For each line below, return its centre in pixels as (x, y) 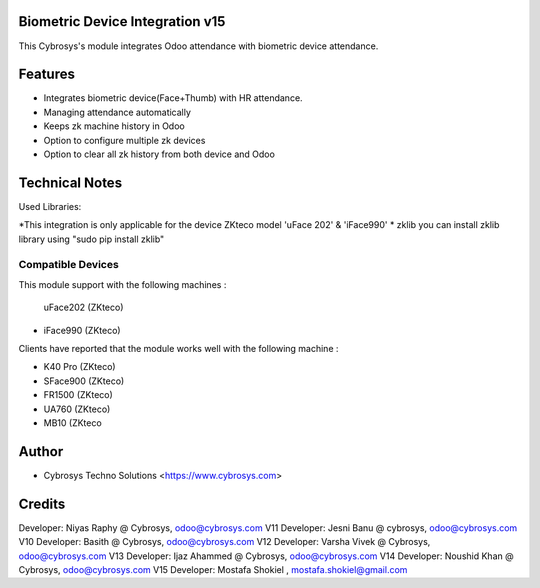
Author (41, 451)
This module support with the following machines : (122, 284)
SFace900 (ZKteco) (84, 381)
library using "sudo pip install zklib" (91, 239)
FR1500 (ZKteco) (78, 395)
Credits (42, 503)
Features (46, 74)
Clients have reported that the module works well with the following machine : (178, 348)
